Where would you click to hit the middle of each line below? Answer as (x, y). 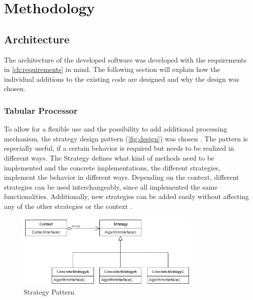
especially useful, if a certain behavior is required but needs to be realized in (119, 148)
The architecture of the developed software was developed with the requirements (125, 59)
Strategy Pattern (49, 292)
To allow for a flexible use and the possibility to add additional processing (116, 129)
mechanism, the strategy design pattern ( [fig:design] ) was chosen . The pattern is (126, 138)
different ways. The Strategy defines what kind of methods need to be (109, 157)
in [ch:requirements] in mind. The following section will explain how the (112, 69)
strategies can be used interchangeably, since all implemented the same (111, 186)
